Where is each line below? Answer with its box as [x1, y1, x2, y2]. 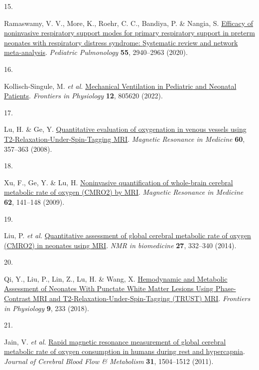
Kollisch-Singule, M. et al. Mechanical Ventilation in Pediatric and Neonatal [4, 80, 237, 91]
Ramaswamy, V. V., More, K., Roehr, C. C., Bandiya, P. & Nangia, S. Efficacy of [4, 17, 254, 28]
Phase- [215, 283, 236, 294]
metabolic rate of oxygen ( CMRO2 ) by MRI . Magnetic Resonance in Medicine [4, 187, 244, 197]
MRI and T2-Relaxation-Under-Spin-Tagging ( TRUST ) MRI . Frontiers [33, 293, 251, 304]
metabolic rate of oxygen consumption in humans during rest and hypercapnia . [4, 346, 245, 357]
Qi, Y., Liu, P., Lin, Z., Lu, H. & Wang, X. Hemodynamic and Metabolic [4, 273, 228, 284]
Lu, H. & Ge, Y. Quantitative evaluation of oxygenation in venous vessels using [4, 124, 247, 134]
